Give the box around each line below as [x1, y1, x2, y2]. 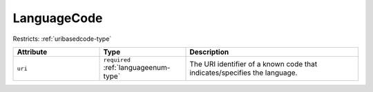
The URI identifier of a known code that [189, 59, 318, 69]
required [103, 56, 131, 64]
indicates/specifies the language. [189, 68, 298, 77]
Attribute [17, 47, 48, 57]
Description [189, 47, 229, 57]
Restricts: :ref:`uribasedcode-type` [12, 35, 112, 43]
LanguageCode [12, 10, 103, 26]
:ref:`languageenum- [103, 62, 171, 72]
